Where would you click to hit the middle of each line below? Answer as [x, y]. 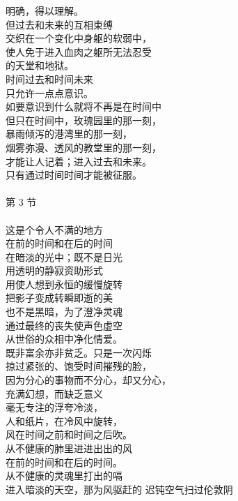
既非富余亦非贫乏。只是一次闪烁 [79, 352]
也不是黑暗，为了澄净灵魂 [64, 312]
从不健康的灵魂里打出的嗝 [64, 476]
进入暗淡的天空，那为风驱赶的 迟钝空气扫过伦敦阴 [119, 489]
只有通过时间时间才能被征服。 [74, 175]
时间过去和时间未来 [49, 78]
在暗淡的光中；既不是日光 [64, 256]
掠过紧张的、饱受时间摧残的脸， [79, 366]
